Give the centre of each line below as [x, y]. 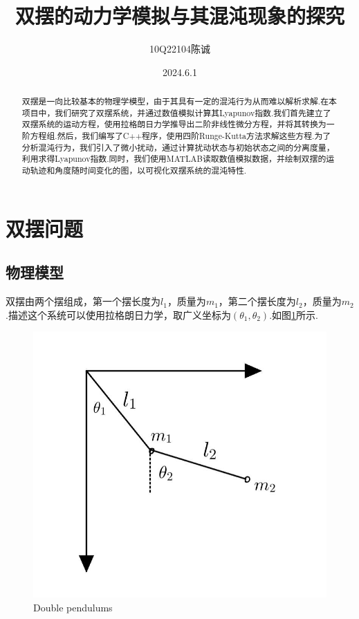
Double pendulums [73, 607]
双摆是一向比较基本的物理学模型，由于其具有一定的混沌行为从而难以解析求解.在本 [179, 101]
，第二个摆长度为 [257, 301]
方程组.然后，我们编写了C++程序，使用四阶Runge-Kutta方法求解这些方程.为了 [181, 136]
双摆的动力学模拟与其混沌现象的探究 [179, 16]
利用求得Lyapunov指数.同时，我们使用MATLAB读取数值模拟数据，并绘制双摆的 [174, 159]
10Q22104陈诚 [180, 49]
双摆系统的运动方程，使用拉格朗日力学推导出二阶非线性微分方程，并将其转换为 [174, 124]
